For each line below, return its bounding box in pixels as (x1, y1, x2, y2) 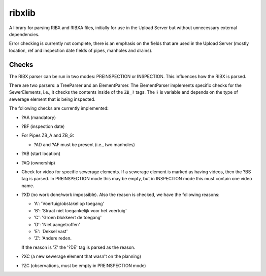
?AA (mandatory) (21, 114, 56, 120)
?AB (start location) (21, 151, 61, 157)
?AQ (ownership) (21, 159, 55, 165)
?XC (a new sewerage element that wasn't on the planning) (21, 253, 141, 259)
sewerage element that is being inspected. (9, 96, 96, 102)
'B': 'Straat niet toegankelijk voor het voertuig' (33, 207, 127, 213)
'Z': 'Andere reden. (33, 235, 72, 241)
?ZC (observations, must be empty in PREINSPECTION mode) (21, 262, 146, 269)
